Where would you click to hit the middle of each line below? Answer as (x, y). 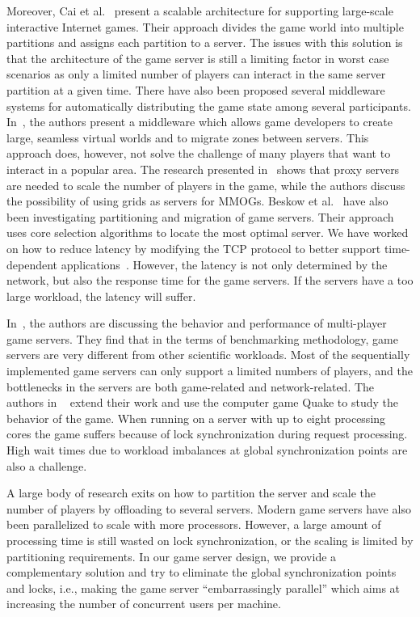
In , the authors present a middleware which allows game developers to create (200, 122)
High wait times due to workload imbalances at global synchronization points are (207, 450)
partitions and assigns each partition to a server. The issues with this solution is (205, 42)
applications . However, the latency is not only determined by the (224, 264)
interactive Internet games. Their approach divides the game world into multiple (205, 26)
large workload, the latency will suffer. (101, 296)
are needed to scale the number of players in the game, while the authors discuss (206, 185)
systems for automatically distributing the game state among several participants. (209, 106)
